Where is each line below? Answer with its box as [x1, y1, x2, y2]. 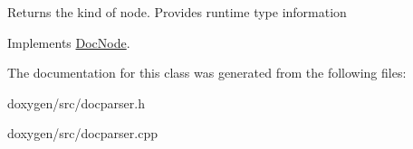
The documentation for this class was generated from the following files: [7, 63, 407, 82]
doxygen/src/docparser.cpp [7, 124, 158, 143]
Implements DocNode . [7, 33, 130, 51]
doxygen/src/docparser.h [7, 93, 145, 112]
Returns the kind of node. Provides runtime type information [7, 3, 347, 21]
